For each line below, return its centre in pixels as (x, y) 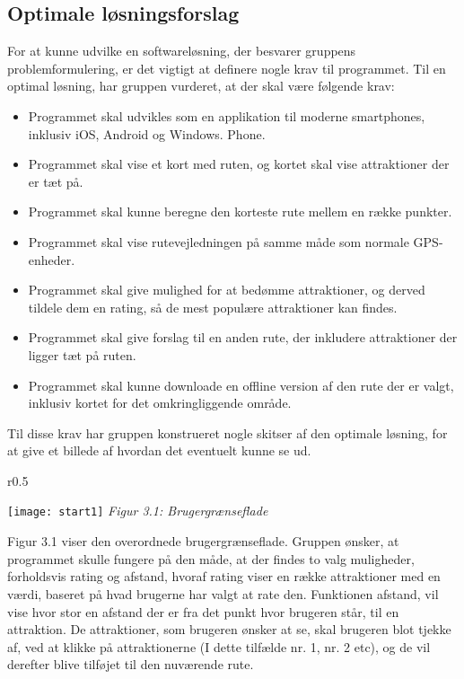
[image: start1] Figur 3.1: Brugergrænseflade (138, 511)
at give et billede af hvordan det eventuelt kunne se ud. (159, 450)
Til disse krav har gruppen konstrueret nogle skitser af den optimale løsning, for (228, 432)
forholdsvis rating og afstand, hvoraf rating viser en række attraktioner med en (224, 576)
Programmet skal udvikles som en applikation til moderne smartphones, (227, 115)
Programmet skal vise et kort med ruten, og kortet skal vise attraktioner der (239, 164)
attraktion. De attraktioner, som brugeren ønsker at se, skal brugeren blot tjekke (229, 629)
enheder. (52, 259)
